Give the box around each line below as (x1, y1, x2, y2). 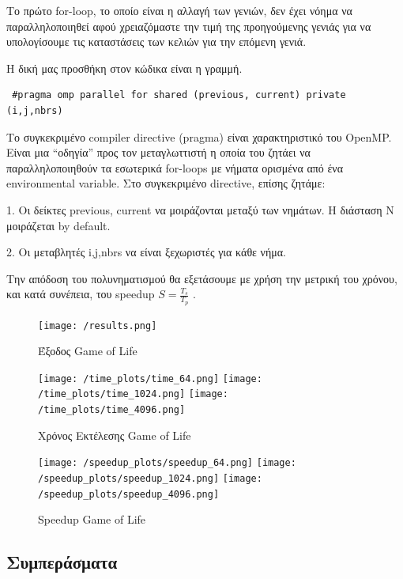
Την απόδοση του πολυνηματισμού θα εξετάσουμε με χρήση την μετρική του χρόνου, (6, 270, 397, 286)
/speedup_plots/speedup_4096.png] (38, 488, 220, 500)
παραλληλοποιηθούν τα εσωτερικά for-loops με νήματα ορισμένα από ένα (6, 159, 343, 176)
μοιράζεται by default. (6, 217, 111, 233)
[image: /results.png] (38, 320, 157, 331)
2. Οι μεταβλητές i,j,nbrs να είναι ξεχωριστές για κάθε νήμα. (6, 244, 287, 260)
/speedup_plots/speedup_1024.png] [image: (38, 473, 262, 485)
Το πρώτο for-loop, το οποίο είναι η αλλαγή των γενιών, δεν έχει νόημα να (6, 2, 352, 18)
